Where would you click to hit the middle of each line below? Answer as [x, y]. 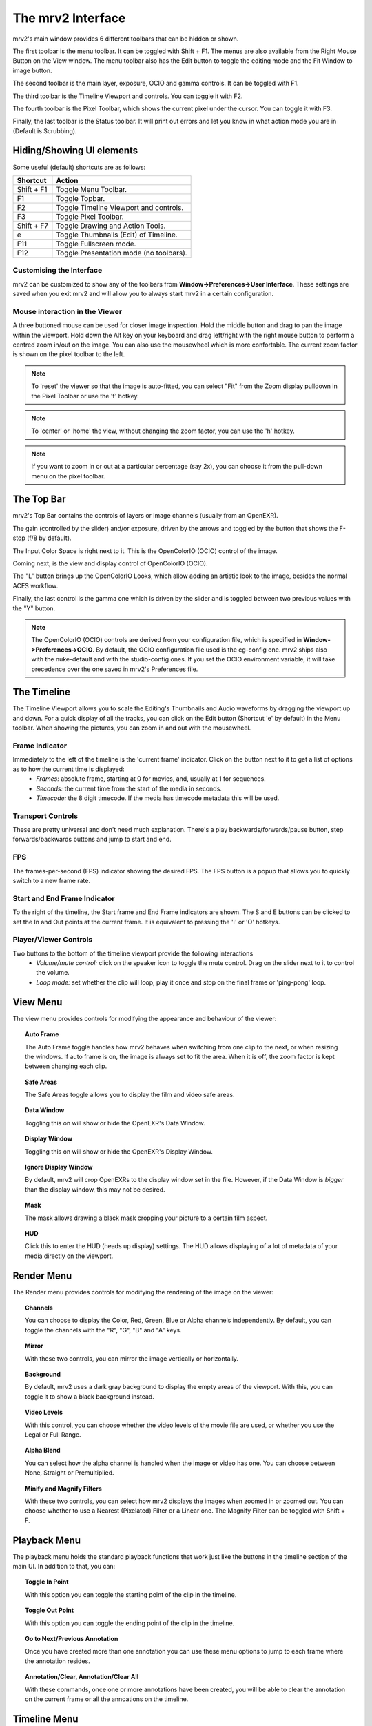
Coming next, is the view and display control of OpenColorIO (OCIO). [110, 563]
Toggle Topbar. [81, 198]
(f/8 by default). [49, 538]
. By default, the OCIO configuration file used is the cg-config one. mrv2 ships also [209, 650]
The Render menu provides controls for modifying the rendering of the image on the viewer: [143, 1292]
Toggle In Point [47, 1582]
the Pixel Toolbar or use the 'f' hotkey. [85, 396]
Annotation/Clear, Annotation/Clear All [82, 1677]
